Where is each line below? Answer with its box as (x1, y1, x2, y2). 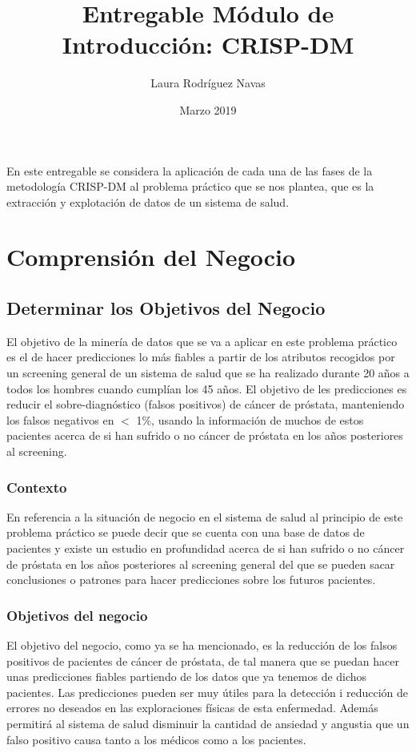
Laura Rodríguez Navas (150, 74, 266, 91)
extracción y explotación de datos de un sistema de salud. (6, 193, 290, 210)
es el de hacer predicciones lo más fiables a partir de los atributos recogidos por (6, 348, 395, 365)
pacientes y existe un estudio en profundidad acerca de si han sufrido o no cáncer (6, 540, 405, 557)
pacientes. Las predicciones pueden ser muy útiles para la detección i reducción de (6, 683, 408, 700)
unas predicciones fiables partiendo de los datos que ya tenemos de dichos (6, 668, 367, 685)
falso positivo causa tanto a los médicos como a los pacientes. (6, 731, 306, 747)
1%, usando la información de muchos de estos (136, 411, 364, 428)
